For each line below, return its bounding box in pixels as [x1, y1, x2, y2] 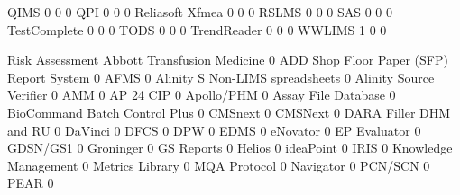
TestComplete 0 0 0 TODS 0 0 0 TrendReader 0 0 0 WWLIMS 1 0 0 [7, 20, 387, 39]
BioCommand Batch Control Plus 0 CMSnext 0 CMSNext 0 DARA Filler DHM [7, 102, 451, 121]
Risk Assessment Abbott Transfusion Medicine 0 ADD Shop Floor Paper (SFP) [7, 50, 448, 69]
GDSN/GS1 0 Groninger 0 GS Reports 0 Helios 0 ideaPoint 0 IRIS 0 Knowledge [7, 138, 453, 157]
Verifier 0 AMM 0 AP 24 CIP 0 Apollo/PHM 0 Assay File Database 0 [7, 85, 396, 104]
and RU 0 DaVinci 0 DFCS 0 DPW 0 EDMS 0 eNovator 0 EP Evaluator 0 [7, 120, 421, 139]
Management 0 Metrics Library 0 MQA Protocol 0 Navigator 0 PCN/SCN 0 [7, 155, 430, 174]
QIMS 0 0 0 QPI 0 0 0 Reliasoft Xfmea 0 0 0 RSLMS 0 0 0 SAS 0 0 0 [7, 3, 393, 21]
